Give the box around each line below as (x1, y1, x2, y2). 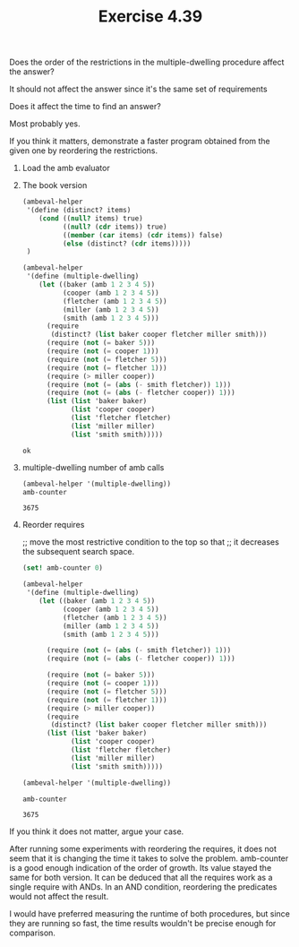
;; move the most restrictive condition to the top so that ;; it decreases (21, 537, 279, 547)
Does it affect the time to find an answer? (9, 101, 161, 112)
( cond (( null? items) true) (38, 213, 143, 223)
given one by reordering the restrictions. (9, 145, 158, 156)
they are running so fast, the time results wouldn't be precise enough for (9, 918, 277, 929)
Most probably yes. (9, 118, 81, 129)
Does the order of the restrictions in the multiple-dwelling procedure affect (9, 56, 285, 68)
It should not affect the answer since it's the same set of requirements (9, 83, 268, 95)
